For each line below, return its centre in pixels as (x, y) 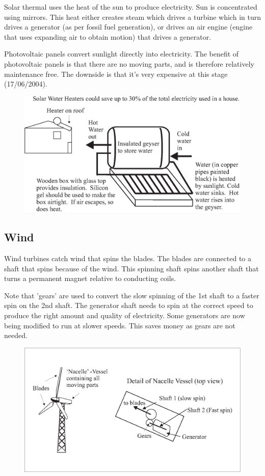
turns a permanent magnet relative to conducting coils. (90, 278)
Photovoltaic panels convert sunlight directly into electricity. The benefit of (122, 54)
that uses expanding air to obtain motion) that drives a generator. (108, 36)
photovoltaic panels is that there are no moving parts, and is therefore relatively (129, 63)
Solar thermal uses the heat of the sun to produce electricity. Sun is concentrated (131, 7)
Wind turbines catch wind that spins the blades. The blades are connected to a (128, 258)
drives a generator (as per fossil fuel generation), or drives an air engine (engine (128, 27)
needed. (16, 335)
